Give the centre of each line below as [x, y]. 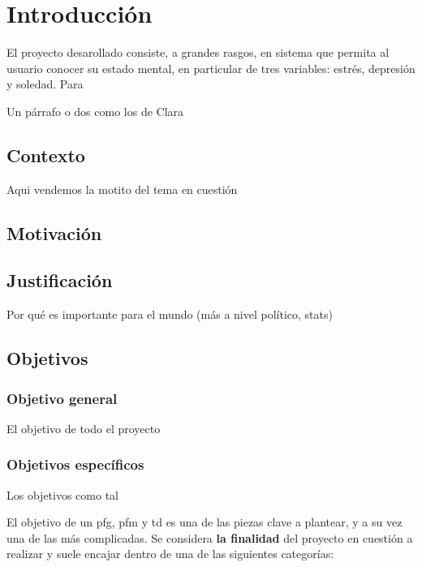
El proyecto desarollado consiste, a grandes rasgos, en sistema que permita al [198, 52]
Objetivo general [62, 398]
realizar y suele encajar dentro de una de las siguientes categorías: [170, 554]
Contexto [46, 155]
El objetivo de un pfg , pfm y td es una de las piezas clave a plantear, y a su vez [205, 522]
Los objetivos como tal [62, 494]
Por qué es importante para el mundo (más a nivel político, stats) [170, 314]
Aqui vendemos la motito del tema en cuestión [122, 189]
